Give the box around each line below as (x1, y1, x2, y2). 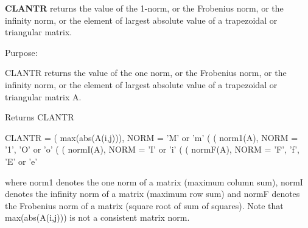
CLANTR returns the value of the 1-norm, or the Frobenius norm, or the (5, 2, 284, 14)
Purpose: (5, 46, 38, 58)
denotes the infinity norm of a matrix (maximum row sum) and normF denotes (5, 187, 300, 200)
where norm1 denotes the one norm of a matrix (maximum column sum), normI (5, 175, 303, 188)
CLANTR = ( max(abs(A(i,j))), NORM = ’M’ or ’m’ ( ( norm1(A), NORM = (5, 131, 298, 143)
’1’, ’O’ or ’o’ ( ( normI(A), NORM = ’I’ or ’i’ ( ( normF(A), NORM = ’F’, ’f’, (5, 143, 299, 156)
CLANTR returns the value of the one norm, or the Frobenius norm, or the (5, 66, 287, 79)
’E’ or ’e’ (5, 154, 38, 167)
